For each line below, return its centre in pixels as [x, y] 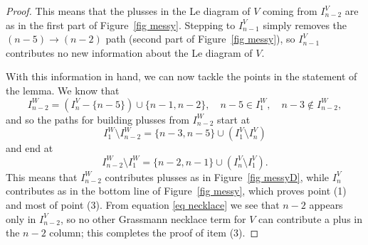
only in [21, 218]
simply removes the [305, 24]
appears [326, 204]
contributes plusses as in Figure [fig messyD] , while [217, 176]
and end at [30, 148]
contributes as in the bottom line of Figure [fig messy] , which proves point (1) [176, 191]
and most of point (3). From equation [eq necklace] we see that [143, 204]
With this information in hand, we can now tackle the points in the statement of [182, 76]
